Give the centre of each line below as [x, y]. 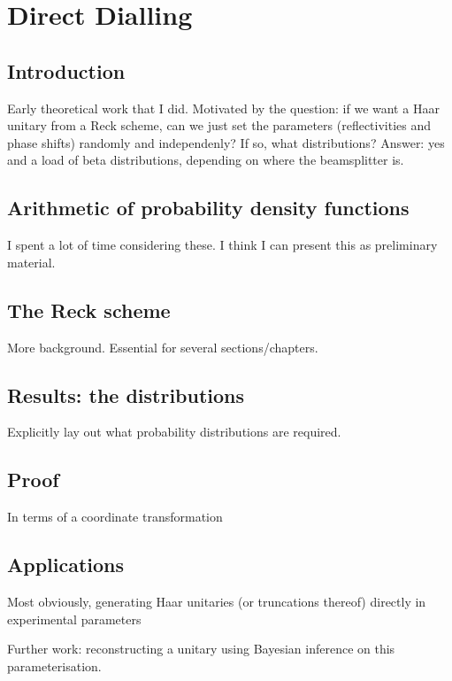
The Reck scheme [89, 310]
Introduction [66, 70]
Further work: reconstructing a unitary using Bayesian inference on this [201, 649]
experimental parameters [74, 619]
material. [31, 262]
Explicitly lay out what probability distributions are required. [174, 432]
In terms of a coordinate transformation [115, 517]
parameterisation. [54, 666]
